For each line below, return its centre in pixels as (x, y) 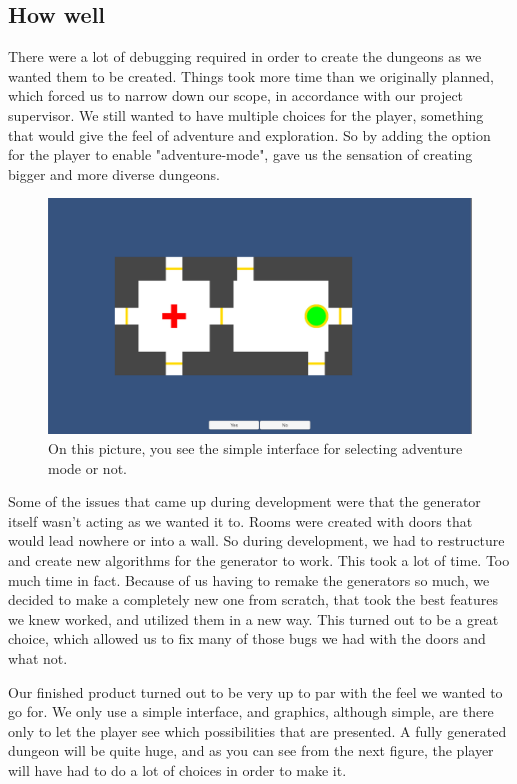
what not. (38, 657)
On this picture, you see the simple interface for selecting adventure (255, 447)
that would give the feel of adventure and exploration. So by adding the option (249, 134)
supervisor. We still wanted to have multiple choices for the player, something (246, 114)
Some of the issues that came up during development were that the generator (244, 501)
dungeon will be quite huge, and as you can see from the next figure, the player (251, 750)
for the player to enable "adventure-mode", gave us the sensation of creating (240, 154)
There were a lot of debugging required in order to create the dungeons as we (245, 56)
